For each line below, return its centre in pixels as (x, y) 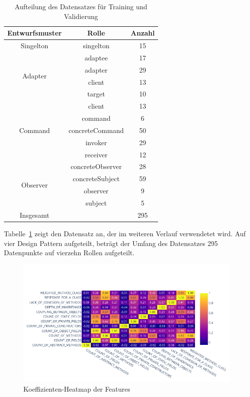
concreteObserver (96, 166)
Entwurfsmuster (35, 33)
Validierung (81, 16)
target (96, 94)
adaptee (96, 57)
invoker (96, 142)
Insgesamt (35, 215)
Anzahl (143, 33)
